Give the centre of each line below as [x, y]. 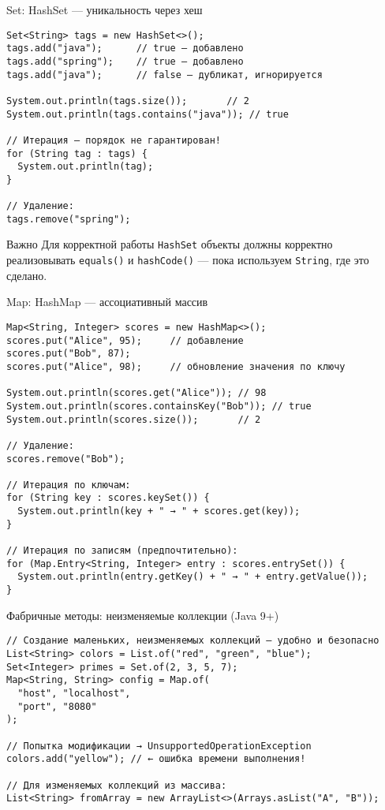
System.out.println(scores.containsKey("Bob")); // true [159, 406]
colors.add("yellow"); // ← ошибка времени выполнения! [156, 759]
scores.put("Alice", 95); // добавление [125, 340]
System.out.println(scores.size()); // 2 [134, 419]
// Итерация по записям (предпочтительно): [122, 551]
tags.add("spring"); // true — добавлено [125, 61]
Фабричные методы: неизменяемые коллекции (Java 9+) [143, 615]
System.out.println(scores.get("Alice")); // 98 [136, 393]
